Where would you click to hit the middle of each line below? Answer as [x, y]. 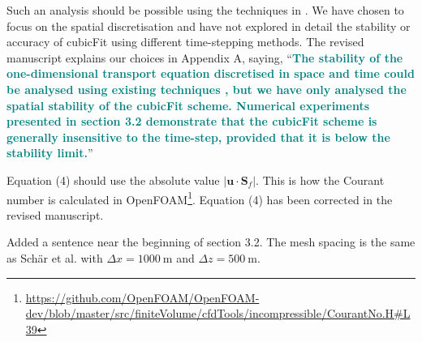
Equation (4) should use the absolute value [113, 180]
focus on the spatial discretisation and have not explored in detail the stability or [209, 26]
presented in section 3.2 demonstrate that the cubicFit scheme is [192, 121]
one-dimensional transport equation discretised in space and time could [211, 73]
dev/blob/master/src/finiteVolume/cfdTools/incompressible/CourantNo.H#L [218, 313]
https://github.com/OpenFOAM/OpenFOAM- [142, 297]
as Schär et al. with [55, 257]
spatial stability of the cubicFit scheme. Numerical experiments [188, 105]
